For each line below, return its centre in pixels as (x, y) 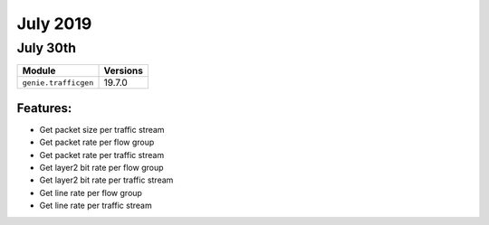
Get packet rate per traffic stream (102, 155)
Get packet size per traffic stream (102, 129)
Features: (44, 108)
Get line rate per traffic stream (96, 206)
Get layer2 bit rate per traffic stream (106, 180)
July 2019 (54, 23)
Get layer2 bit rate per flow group (101, 168)
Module (39, 70)
